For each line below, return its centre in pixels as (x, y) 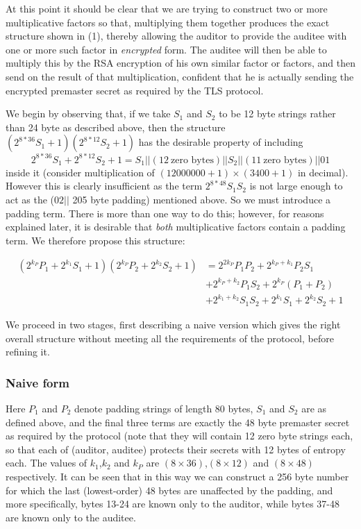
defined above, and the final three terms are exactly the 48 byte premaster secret (178, 422)
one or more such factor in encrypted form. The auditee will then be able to (166, 49)
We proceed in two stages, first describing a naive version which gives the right (173, 324)
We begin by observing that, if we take (88, 114)
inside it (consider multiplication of (80, 172)
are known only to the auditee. (71, 517)
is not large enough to (296, 186)
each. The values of (47, 463)
